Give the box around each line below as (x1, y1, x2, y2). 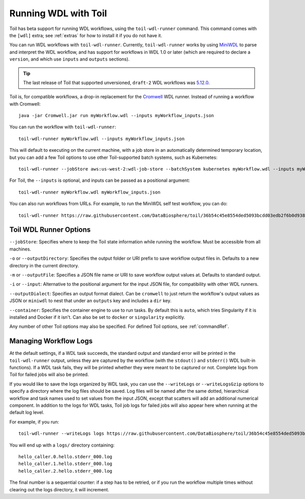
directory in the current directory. (9, 262, 79, 268)
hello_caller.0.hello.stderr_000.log (18, 454, 113, 459)
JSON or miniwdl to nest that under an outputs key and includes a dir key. (9, 298, 172, 304)
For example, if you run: (9, 419, 59, 425)
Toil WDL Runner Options (9, 226, 91, 234)
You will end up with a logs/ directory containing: (9, 442, 115, 448)
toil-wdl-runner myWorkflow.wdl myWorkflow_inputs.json (18, 189, 161, 195)
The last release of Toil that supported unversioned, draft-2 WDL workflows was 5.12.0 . (23, 79, 210, 86)
